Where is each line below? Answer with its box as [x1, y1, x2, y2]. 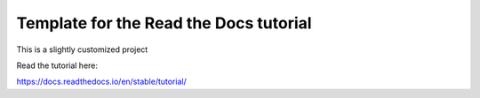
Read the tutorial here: [16, 60, 98, 71]
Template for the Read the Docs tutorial [16, 13, 312, 33]
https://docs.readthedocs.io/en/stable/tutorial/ [16, 76, 187, 87]
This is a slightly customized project [16, 44, 148, 55]
